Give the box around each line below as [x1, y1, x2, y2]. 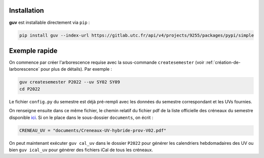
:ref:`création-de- [205, 59, 241, 65]
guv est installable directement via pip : [9, 20, 90, 25]
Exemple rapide [9, 46, 58, 55]
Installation [9, 6, 44, 15]
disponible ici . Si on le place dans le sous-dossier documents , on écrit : [9, 115, 154, 120]
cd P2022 [19, 86, 41, 92]
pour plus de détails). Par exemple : [41, 66, 112, 72]
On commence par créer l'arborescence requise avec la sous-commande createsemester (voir [9, 59, 205, 65]
